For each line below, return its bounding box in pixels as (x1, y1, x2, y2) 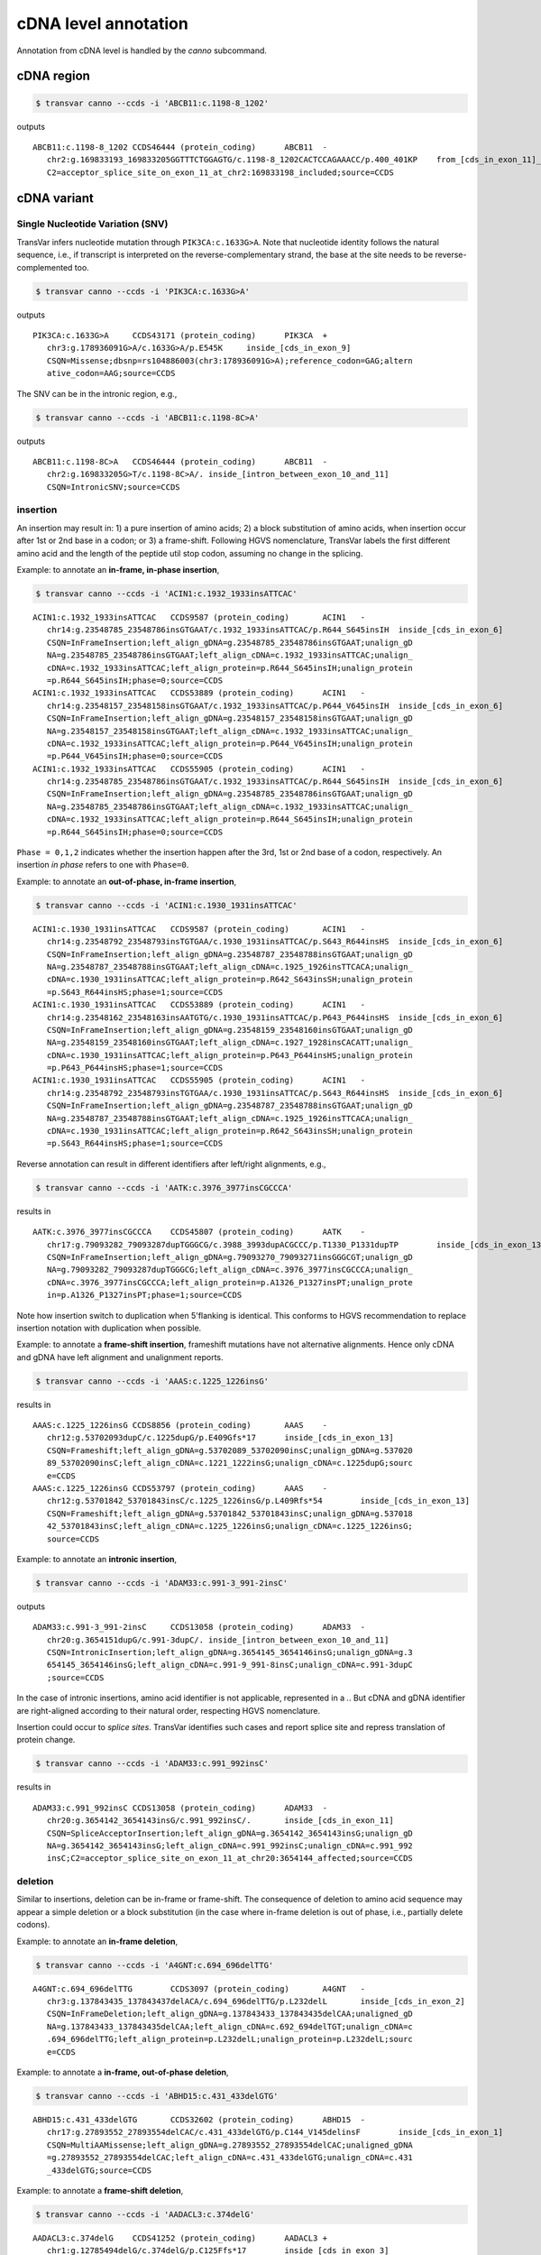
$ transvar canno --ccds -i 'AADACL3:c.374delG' (35, 2209, 255, 2219)
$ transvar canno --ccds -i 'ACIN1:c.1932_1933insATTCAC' (35, 589, 298, 599)
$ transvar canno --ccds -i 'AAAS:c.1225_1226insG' (35, 1376, 270, 1386)
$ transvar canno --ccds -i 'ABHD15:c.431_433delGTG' (35, 2091, 279, 2101)
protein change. (16, 1735, 76, 1745)
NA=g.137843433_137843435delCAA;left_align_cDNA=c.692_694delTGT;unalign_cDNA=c (46, 2021, 414, 2031)
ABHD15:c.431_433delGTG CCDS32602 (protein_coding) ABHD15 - (32, 2114, 366, 2124)
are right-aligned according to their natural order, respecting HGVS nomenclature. (16, 1705, 320, 1716)
